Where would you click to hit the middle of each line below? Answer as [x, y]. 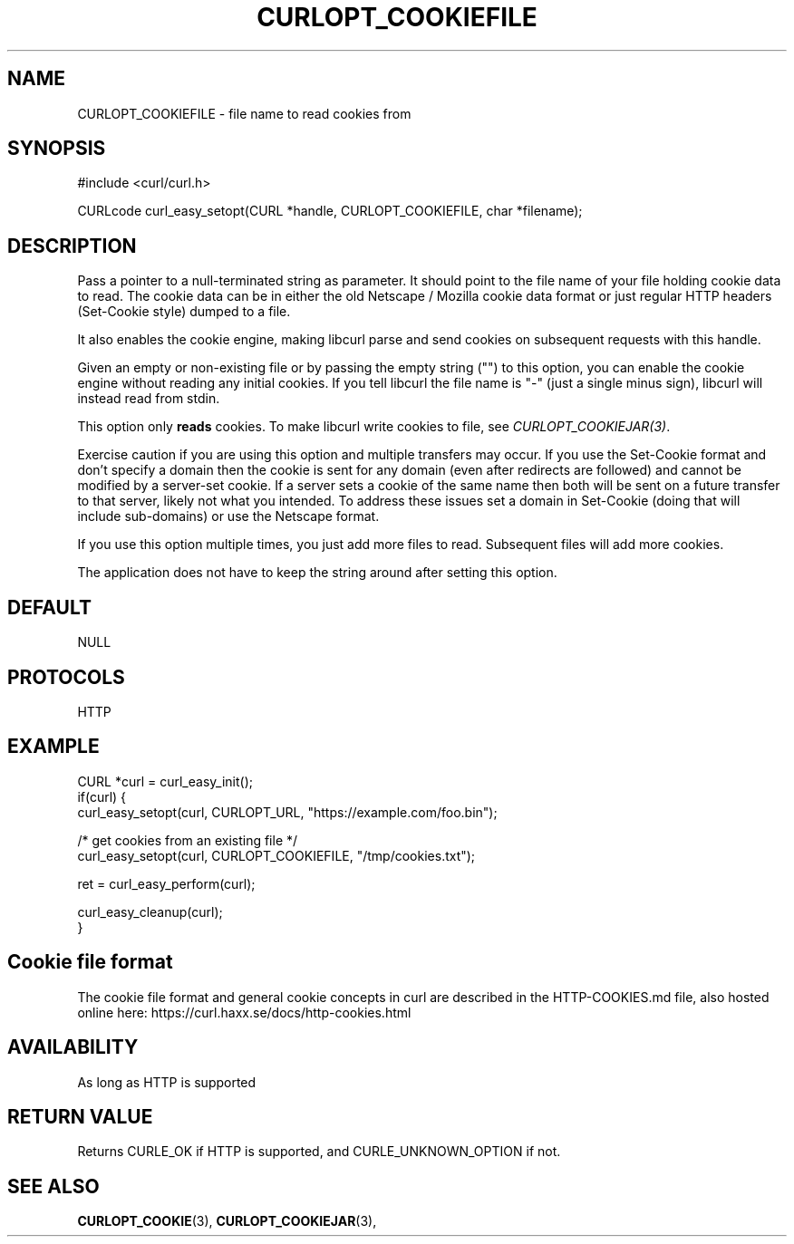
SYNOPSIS [57, 149]
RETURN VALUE [80, 1116]
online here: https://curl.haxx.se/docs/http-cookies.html [244, 1012]
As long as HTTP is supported [167, 1082]
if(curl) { [102, 796]
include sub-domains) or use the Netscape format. [228, 516]
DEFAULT [49, 607]
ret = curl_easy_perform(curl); [166, 883]
